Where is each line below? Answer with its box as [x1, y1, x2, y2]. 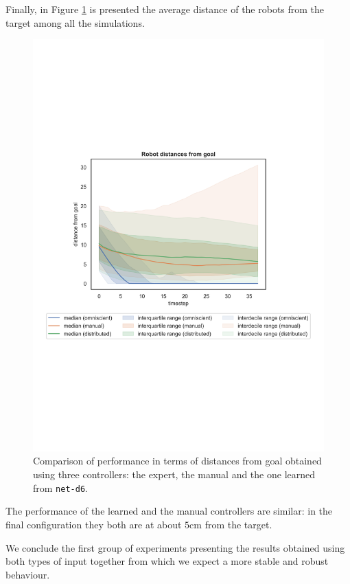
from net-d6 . [33, 480, 88, 495]
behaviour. [5, 567, 50, 581]
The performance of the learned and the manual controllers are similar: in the [5, 504, 333, 518]
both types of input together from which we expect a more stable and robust [5, 554, 329, 568]
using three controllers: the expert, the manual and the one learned [33, 467, 316, 482]
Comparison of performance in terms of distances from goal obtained [33, 453, 322, 468]
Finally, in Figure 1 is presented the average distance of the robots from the [5, 2, 325, 16]
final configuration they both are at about [5, 517, 182, 531]
